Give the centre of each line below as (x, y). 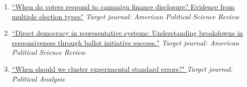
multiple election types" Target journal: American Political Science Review (125, 16)
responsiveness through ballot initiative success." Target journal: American (125, 42)
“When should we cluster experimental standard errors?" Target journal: (122, 68)
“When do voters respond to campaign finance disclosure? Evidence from (123, 6)
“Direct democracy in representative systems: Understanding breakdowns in (127, 33)
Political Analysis (38, 78)
